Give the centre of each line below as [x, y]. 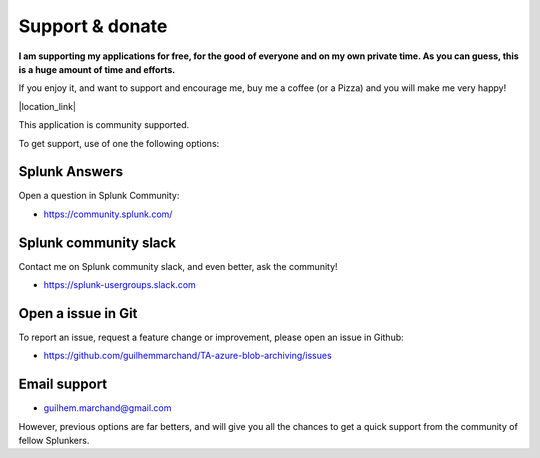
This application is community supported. [104, 125]
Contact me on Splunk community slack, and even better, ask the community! [178, 266]
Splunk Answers [71, 171]
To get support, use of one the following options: [119, 143]
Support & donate [93, 26]
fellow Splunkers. [54, 441]
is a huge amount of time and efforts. [97, 69]
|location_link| [47, 106]
